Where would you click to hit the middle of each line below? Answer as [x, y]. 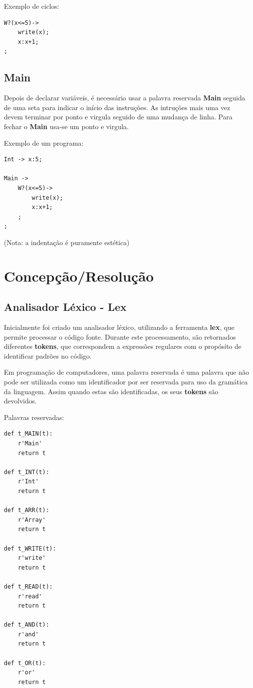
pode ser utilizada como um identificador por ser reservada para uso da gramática [126, 382]
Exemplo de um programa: [44, 143]
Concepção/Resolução [79, 276]
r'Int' [28, 482]
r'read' [30, 596]
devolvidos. [20, 401]
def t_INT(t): [27, 472]
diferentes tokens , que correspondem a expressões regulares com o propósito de [123, 346]
